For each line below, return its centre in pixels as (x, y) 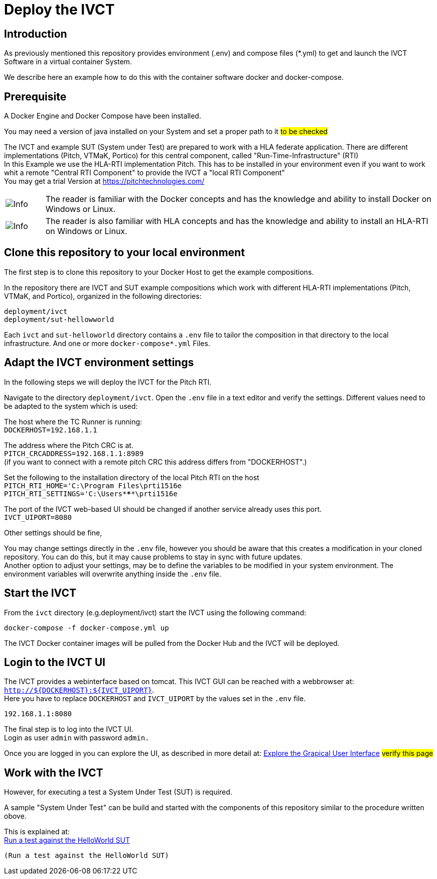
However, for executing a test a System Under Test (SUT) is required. (118, 792)
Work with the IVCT (54, 773)
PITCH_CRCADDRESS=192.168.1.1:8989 (74, 453)
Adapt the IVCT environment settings (99, 363)
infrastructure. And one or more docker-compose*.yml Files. (107, 343)
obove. (15, 816)
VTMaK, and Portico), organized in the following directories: (103, 296)
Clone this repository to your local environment (124, 253)
